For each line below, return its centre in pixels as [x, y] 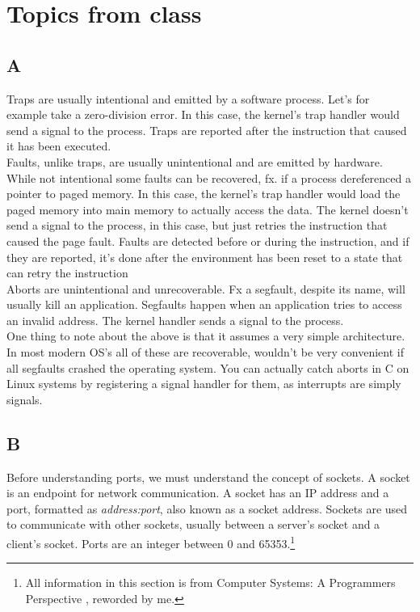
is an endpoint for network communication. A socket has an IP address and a [198, 493]
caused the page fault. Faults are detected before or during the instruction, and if [208, 241]
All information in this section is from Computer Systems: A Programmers [210, 582]
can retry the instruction [67, 273]
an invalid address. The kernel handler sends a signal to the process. [175, 320]
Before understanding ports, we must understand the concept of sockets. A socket [208, 477]
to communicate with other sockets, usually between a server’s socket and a [193, 524]
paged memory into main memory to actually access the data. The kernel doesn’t [208, 209]
